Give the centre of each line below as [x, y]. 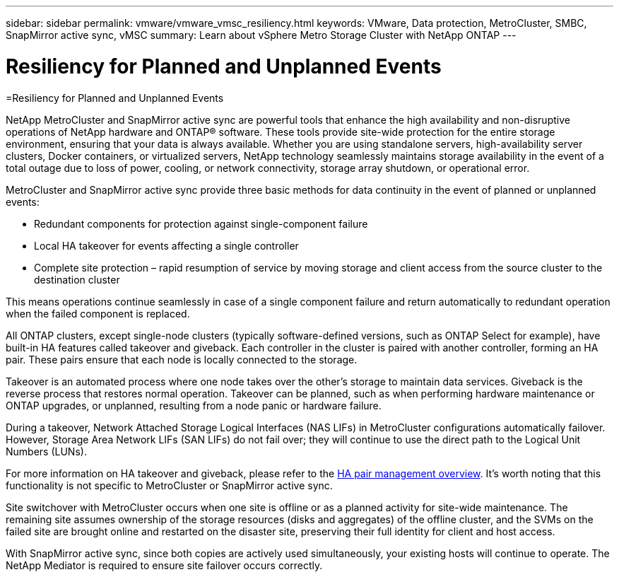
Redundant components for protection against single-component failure [201, 223]
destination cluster [77, 279]
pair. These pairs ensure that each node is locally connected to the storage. [182, 359]
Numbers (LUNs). [46, 451]
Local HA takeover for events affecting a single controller [166, 245]
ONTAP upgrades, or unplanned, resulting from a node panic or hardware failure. [194, 405]
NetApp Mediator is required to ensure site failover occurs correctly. [164, 565]
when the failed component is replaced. [98, 313]
